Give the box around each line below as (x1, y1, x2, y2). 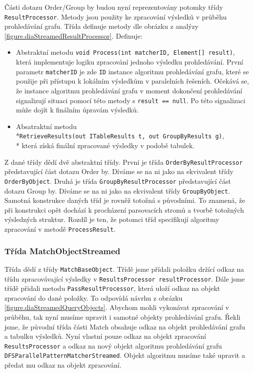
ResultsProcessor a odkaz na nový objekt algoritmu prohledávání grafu (4, 340, 222, 351)
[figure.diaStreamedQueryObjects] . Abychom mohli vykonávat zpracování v (4, 302, 229, 312)
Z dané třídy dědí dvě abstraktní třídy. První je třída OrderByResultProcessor (4, 156, 243, 167)
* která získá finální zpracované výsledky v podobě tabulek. (16, 140, 195, 151)
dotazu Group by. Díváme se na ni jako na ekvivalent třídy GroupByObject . (4, 185, 230, 196)
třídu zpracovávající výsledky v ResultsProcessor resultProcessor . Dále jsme (4, 273, 245, 284)
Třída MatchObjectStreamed (4, 244, 121, 257)
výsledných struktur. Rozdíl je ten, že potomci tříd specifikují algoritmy (4, 214, 219, 224)
